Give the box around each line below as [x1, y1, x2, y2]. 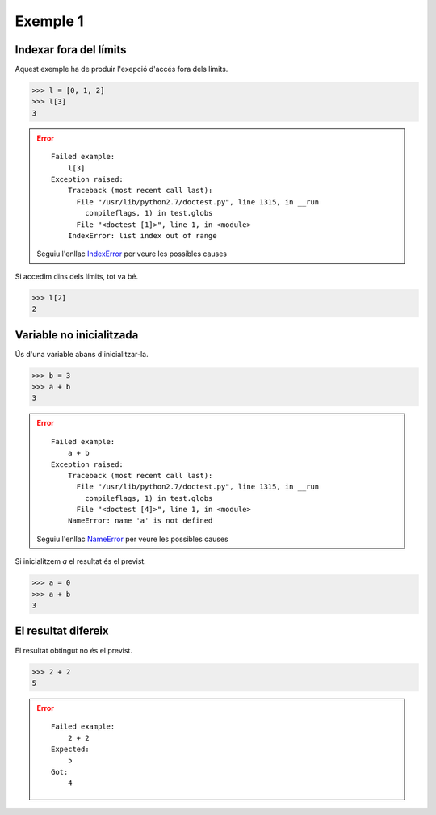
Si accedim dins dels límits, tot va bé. [15, 271, 139, 281]
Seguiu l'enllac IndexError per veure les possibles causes [36, 249, 228, 258]
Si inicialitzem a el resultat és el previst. [15, 557, 147, 566]
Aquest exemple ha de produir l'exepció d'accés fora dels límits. [15, 65, 228, 74]
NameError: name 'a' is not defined [67, 516, 213, 525]
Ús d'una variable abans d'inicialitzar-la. [15, 349, 149, 359]
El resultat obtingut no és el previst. [15, 645, 133, 655]
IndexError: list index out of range [67, 231, 217, 240]
